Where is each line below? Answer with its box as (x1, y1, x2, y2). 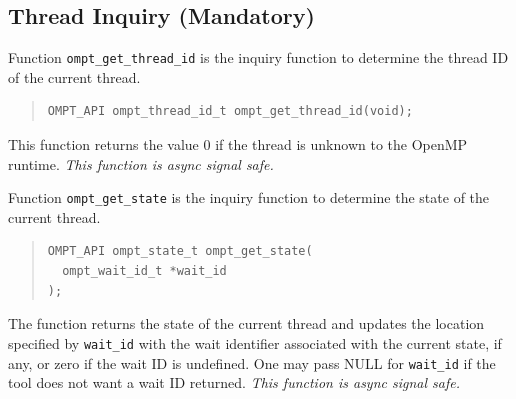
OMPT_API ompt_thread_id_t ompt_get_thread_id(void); (47, 104, 413, 119)
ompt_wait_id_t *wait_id (62, 264, 227, 279)
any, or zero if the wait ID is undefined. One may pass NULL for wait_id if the (8, 352, 496, 373)
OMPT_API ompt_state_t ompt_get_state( (47, 244, 313, 259)
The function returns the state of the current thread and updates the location (8, 313, 485, 334)
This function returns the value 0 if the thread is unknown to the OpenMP (8, 134, 468, 155)
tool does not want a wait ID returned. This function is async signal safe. (8, 372, 460, 393)
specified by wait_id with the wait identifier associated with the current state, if (8, 332, 502, 353)
